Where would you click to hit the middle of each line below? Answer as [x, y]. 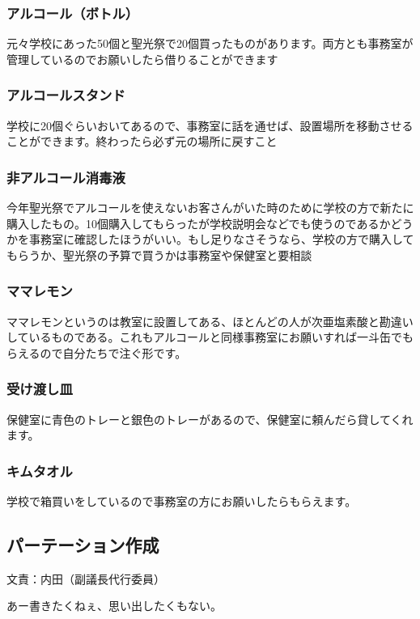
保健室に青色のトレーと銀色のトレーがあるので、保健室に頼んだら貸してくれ [210, 419]
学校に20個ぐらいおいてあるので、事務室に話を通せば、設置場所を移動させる [210, 125]
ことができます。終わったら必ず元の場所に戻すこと [142, 141]
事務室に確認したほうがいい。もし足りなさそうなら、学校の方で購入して [221, 239]
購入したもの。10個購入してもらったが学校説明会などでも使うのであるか [199, 223]
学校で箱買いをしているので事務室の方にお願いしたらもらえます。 [182, 501]
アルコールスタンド [66, 95]
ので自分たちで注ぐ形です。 [113, 352]
